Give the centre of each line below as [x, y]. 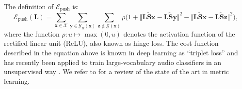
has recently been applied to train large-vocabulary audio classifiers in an [113, 62]
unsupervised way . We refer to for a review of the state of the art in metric [117, 71]
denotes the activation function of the [179, 33]
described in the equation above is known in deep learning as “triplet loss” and [121, 53]
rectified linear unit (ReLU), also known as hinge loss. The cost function [111, 43]
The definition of [29, 6]
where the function [32, 33]
